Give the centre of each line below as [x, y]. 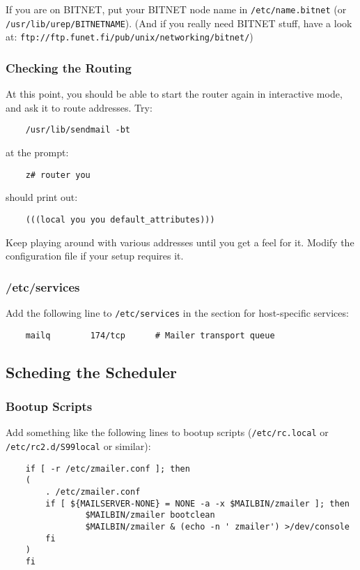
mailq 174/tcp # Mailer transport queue [150, 335]
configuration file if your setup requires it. [95, 256]
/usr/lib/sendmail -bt [78, 130]
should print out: [42, 197]
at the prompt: [37, 152]
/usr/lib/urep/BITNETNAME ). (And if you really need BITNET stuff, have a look [179, 23]
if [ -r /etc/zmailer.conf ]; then [108, 468]
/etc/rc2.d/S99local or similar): [78, 445]
